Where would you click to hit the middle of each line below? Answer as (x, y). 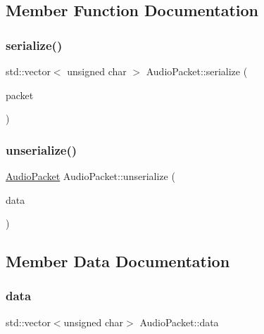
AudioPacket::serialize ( (197, 71)
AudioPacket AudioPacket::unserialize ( (90, 176)
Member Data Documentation (118, 261)
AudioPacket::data (179, 322)
